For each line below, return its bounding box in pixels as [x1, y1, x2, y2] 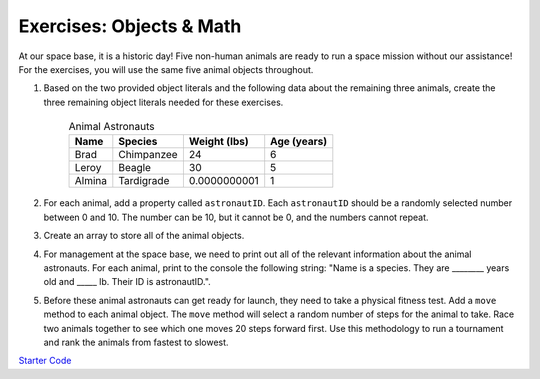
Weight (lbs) [188, 135, 249, 149]
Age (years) [270, 135, 328, 149]
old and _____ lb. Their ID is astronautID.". [43, 276, 212, 288]
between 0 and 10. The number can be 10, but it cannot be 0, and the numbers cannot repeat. [43, 211, 429, 223]
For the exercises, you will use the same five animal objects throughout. [18, 63, 314, 75]
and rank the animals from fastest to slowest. [43, 336, 229, 348]
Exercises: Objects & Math [18, 15, 242, 37]
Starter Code [18, 355, 72, 367]
